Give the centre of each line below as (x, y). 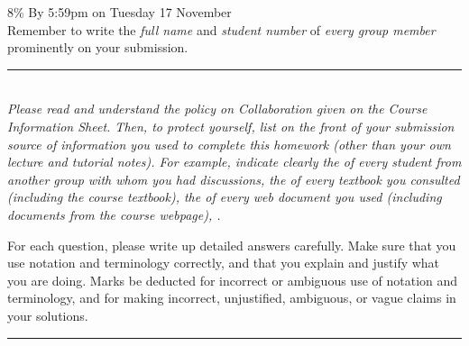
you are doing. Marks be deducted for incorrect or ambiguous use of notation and (233, 280)
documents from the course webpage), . (114, 214)
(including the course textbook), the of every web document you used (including (225, 197)
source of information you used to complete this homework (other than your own (229, 144)
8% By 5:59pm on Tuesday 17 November (120, 12)
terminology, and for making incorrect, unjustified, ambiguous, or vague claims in (232, 298)
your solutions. (48, 315)
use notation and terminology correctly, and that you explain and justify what (224, 263)
